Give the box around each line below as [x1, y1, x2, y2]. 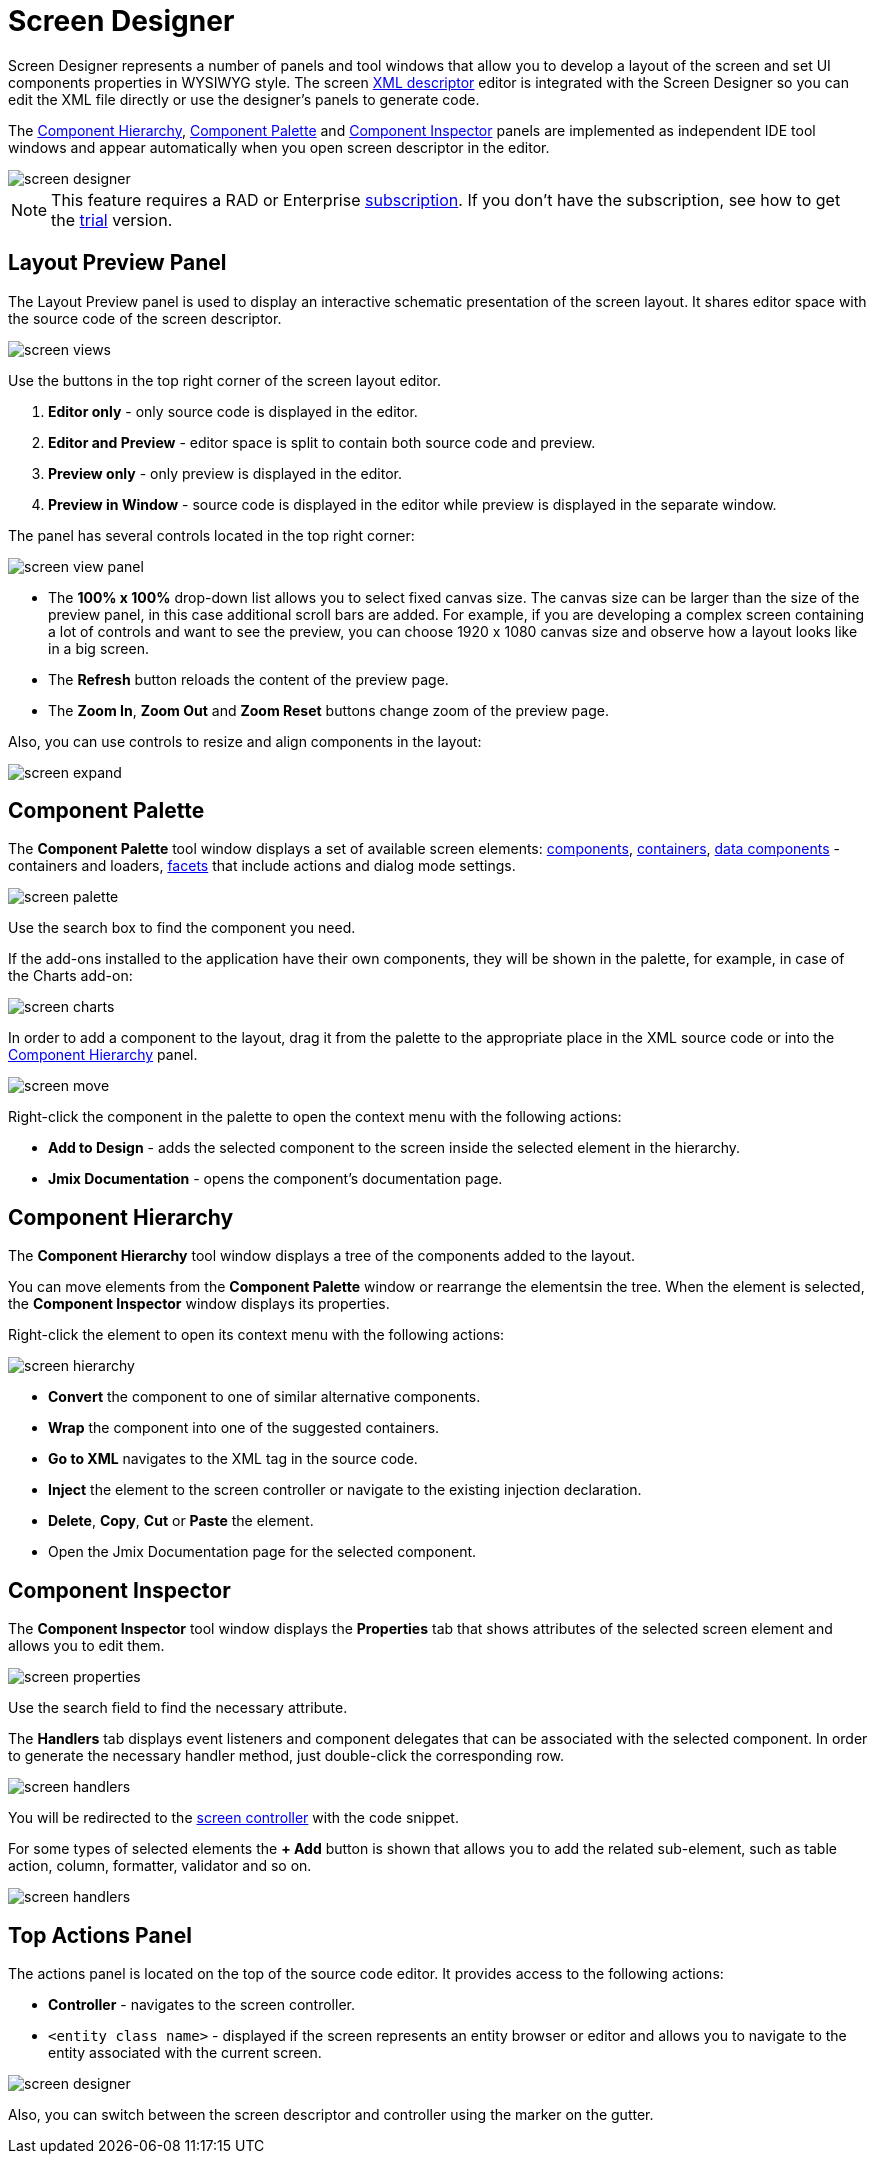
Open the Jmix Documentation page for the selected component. [48, 1543, 477, 1561]
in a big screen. [48, 639, 149, 657]
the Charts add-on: [8, 967, 133, 985]
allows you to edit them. [8, 1637, 165, 1655]
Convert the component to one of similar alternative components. [48, 1388, 481, 1406]
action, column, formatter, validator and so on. [8, 1857, 312, 1875]
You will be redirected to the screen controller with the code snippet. [8, 1809, 459, 1827]
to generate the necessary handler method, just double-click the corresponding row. [8, 1747, 564, 1765]
